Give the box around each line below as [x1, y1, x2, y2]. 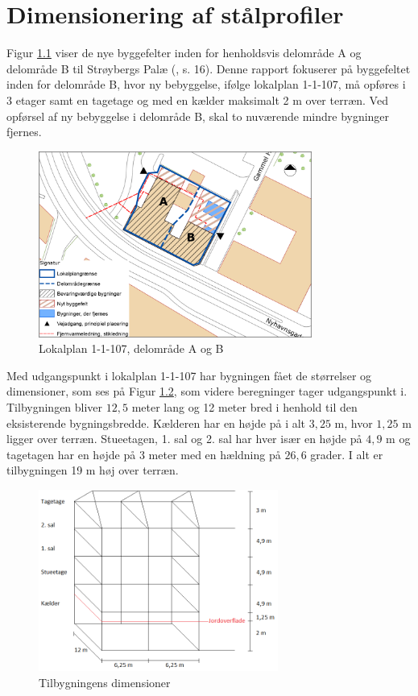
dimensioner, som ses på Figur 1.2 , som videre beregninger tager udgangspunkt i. [6, 383, 408, 400]
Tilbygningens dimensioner [39, 674, 171, 691]
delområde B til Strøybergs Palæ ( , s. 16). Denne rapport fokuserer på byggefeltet [6, 60, 411, 77]
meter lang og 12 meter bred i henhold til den [131, 398, 358, 415]
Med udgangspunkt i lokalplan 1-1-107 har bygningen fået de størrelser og [6, 367, 372, 383]
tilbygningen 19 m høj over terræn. [6, 462, 179, 478]
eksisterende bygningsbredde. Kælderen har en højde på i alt [6, 414, 306, 431]
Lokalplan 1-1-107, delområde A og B [39, 340, 224, 357]
